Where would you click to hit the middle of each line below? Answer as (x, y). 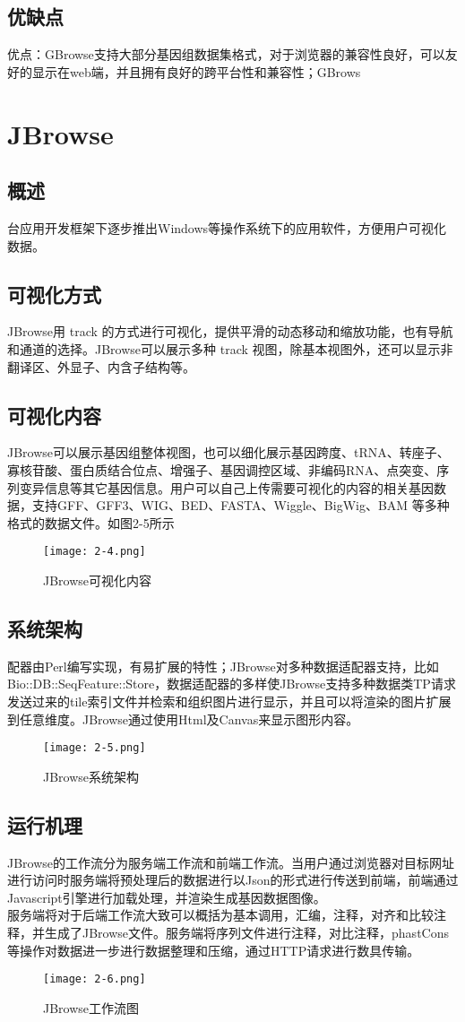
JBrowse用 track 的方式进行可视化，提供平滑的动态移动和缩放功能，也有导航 (230, 331)
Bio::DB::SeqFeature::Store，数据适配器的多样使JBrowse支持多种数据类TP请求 (232, 684)
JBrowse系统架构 (91, 776)
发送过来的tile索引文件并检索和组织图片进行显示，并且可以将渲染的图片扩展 (229, 701)
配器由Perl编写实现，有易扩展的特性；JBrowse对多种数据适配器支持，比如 (223, 666)
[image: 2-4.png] (95, 552)
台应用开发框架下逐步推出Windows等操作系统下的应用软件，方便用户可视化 (227, 227)
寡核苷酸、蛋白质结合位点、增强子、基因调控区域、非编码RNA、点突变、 (222, 469)
